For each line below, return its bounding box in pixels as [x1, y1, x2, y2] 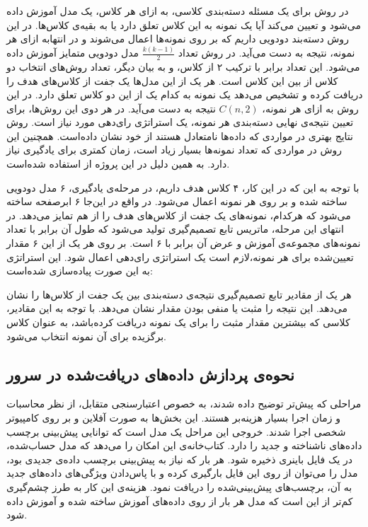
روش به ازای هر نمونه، [262, 100, 359, 115]
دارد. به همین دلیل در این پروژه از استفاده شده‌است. [6, 156, 230, 171]
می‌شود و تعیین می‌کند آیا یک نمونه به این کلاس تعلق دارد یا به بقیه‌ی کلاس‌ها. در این [6, 17, 361, 32]
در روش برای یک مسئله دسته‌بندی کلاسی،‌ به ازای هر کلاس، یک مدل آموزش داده [6, 4, 349, 18]
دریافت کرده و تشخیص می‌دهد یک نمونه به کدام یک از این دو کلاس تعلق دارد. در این [6, 87, 363, 102]
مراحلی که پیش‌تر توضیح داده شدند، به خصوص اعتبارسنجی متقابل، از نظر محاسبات [6, 396, 362, 411]
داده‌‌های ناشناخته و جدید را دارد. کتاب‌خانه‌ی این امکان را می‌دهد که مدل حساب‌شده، [6, 438, 362, 453]
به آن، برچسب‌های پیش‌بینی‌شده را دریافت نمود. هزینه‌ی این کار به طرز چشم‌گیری [6, 479, 352, 494]
